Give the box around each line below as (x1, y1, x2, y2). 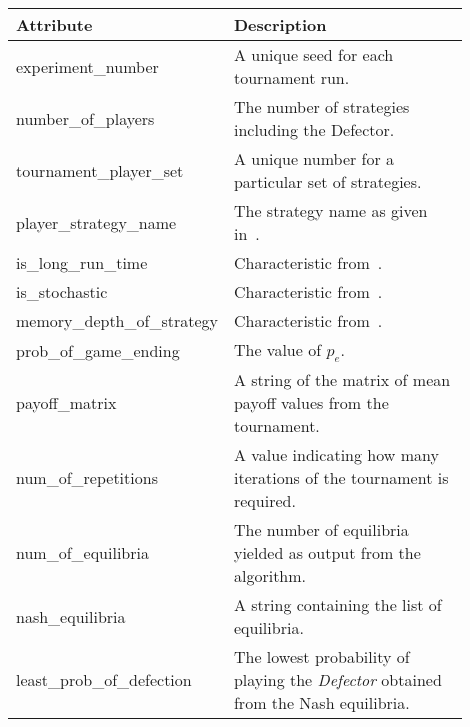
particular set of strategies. (233, 170, 422, 193)
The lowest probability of (233, 645, 410, 669)
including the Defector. (233, 118, 395, 141)
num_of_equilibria (16, 541, 149, 565)
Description (233, 13, 327, 36)
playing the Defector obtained (233, 668, 442, 692)
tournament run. (233, 66, 350, 89)
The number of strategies (233, 95, 410, 118)
